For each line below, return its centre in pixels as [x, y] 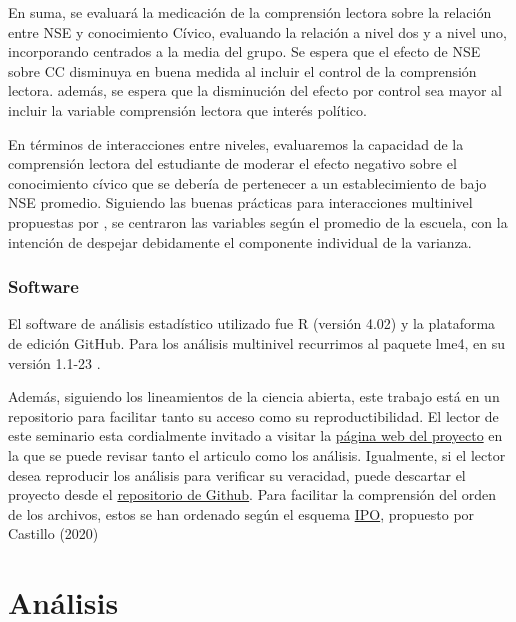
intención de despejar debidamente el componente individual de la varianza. [240, 241]
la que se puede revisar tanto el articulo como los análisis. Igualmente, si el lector [257, 454]
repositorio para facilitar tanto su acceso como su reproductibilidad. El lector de [253, 415]
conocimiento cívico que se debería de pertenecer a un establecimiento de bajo [247, 182]
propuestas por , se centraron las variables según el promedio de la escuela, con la [258, 221]
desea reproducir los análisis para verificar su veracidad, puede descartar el [237, 474]
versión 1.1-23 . [54, 362]
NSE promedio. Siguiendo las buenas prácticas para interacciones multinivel [240, 202]
